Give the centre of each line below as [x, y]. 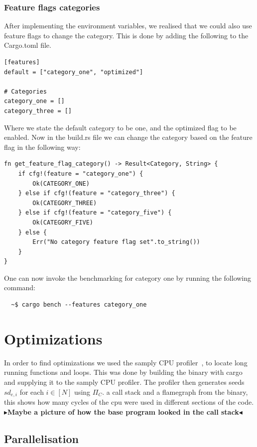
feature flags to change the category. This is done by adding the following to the [126, 35]
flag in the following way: [42, 147]
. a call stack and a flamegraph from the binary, [175, 391]
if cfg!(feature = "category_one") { [81, 173]
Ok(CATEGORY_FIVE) [63, 222]
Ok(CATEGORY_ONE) [61, 183]
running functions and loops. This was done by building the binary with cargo [123, 372]
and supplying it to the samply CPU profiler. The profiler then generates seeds [124, 382]
